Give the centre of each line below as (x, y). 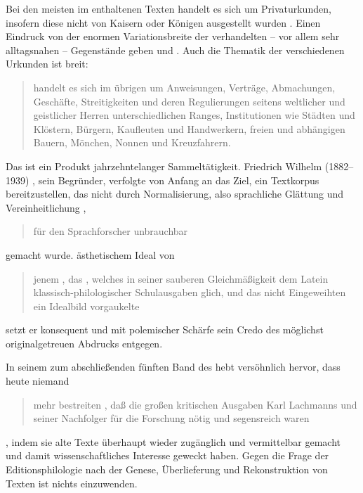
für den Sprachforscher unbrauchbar (111, 231)
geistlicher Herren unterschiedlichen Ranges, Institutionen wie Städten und (194, 115)
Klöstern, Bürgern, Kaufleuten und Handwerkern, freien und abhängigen (189, 128)
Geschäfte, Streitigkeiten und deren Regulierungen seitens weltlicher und (189, 101)
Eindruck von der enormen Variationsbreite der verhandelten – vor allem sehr (173, 36)
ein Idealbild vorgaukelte (86, 306)
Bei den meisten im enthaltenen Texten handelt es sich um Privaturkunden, (169, 8)
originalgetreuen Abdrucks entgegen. (84, 343)
